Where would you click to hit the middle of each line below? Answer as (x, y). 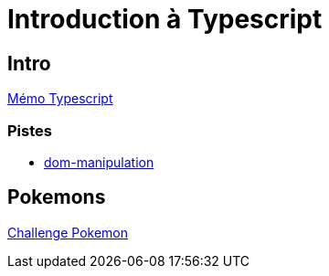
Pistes (30, 130)
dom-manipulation (99, 162)
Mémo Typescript (60, 99)
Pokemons (57, 197)
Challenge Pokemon (68, 232)
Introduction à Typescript (165, 19)
